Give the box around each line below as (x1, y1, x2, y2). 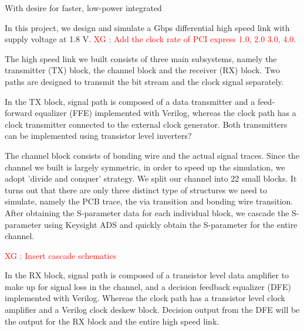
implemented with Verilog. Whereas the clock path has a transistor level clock (5, 292, 285, 304)
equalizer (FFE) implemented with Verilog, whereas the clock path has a (35, 107, 296, 119)
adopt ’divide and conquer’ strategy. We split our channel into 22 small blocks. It (5, 172, 297, 185)
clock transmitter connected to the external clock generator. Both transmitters (5, 118, 288, 130)
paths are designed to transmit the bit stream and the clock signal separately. (5, 75, 284, 87)
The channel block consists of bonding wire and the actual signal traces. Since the (5, 149, 300, 161)
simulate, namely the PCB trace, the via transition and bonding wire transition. (5, 195, 293, 207)
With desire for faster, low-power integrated (5, 2, 162, 13)
